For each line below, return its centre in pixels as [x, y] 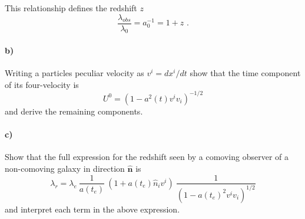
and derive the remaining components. [74, 111]
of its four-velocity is [42, 84]
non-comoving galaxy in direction [65, 168]
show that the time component [245, 73]
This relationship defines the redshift [71, 8]
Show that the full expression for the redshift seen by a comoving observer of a [147, 157]
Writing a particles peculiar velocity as [74, 73]
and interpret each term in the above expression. [92, 209]
